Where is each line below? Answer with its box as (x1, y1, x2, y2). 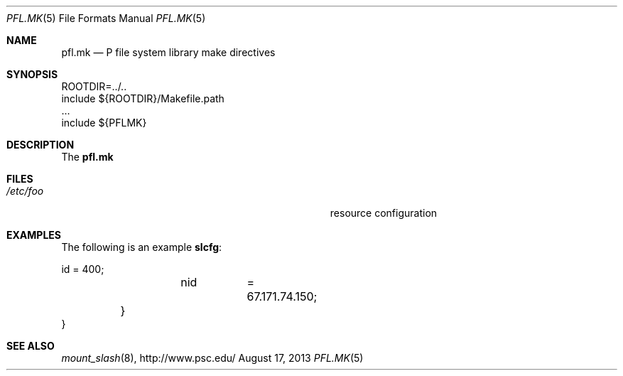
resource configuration (330, 207, 438, 219)
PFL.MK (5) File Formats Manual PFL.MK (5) (6, 12, 206, 24)
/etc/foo (6, 185, 44, 197)
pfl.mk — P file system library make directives (61, 46, 276, 58)
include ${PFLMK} (61, 117, 147, 129)
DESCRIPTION (6, 139, 75, 151)
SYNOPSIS (6, 68, 58, 80)
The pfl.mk (61, 151, 114, 163)
